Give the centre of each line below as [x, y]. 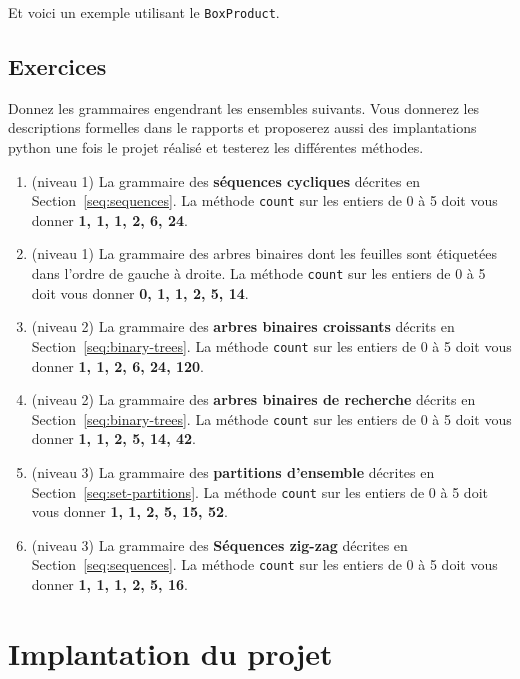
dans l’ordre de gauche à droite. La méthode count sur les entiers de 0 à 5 [258, 273]
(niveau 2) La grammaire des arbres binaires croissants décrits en [243, 326]
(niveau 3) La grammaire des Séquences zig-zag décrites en [219, 544]
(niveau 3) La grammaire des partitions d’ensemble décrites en [233, 472]
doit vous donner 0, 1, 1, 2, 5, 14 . [140, 292]
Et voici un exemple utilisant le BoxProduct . [144, 12]
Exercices [57, 66]
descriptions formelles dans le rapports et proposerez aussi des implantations [242, 127]
